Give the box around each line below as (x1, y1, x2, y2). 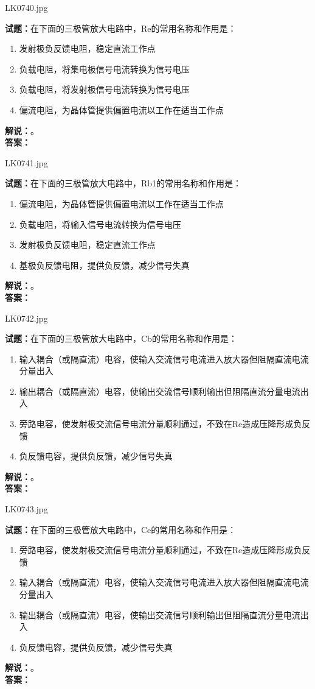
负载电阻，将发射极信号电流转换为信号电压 (19, 83, 190, 96)
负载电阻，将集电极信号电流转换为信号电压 (19, 62, 190, 75)
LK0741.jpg (5, 156, 48, 169)
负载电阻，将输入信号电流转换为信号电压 (19, 217, 181, 230)
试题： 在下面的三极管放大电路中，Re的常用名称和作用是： (5, 21, 237, 34)
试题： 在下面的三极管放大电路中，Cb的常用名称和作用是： (5, 332, 237, 345)
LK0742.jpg (5, 311, 48, 324)
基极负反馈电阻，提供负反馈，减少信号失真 (19, 258, 190, 271)
